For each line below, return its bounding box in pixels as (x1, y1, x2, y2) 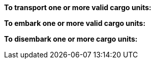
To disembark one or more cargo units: (4, 35, 138, 43)
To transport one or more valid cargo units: (4, 3, 151, 12)
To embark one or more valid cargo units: (4, 19, 146, 27)
